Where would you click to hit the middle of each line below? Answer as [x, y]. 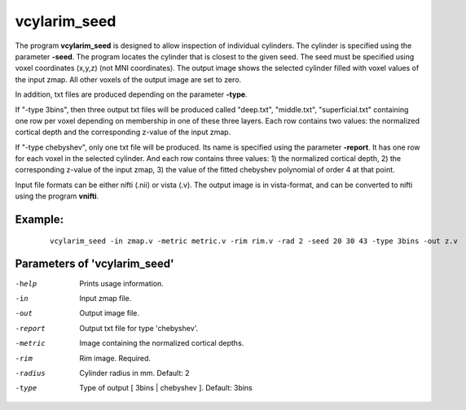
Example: [40, 220]
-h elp [26, 284]
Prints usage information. [122, 283]
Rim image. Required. [115, 358]
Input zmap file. [106, 298]
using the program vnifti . [57, 196]
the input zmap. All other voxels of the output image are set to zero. [128, 79]
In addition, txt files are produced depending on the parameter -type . [131, 94]
